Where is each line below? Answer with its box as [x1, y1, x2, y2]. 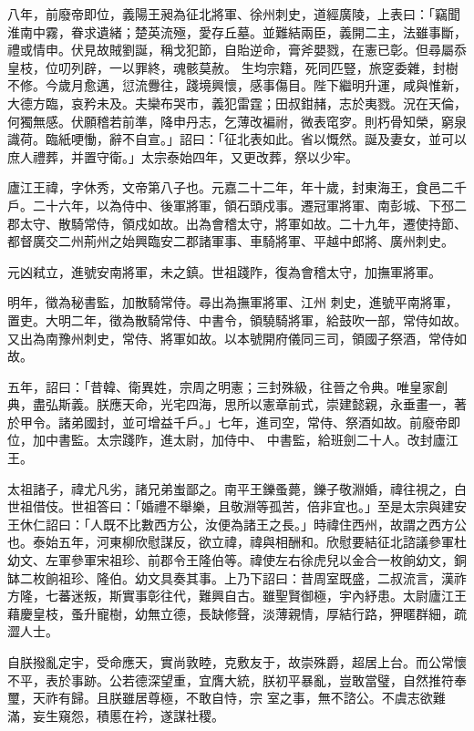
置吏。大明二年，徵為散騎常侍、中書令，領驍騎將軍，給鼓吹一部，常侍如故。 [7, 310, 467, 329]
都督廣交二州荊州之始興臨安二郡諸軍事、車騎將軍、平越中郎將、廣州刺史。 [7, 232, 454, 251]
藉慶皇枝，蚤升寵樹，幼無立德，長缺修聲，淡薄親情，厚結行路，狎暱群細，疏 [7, 603, 467, 623]
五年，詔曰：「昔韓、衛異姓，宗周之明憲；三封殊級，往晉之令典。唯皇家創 [7, 376, 448, 396]
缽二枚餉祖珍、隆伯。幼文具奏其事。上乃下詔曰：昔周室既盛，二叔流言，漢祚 [7, 568, 467, 587]
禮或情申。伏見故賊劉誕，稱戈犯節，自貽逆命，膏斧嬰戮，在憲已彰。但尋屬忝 [7, 40, 467, 59]
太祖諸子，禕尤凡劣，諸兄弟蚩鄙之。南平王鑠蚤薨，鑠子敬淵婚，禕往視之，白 [7, 479, 467, 498]
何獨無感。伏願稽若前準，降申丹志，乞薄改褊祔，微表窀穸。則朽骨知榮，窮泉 [7, 111, 467, 130]
